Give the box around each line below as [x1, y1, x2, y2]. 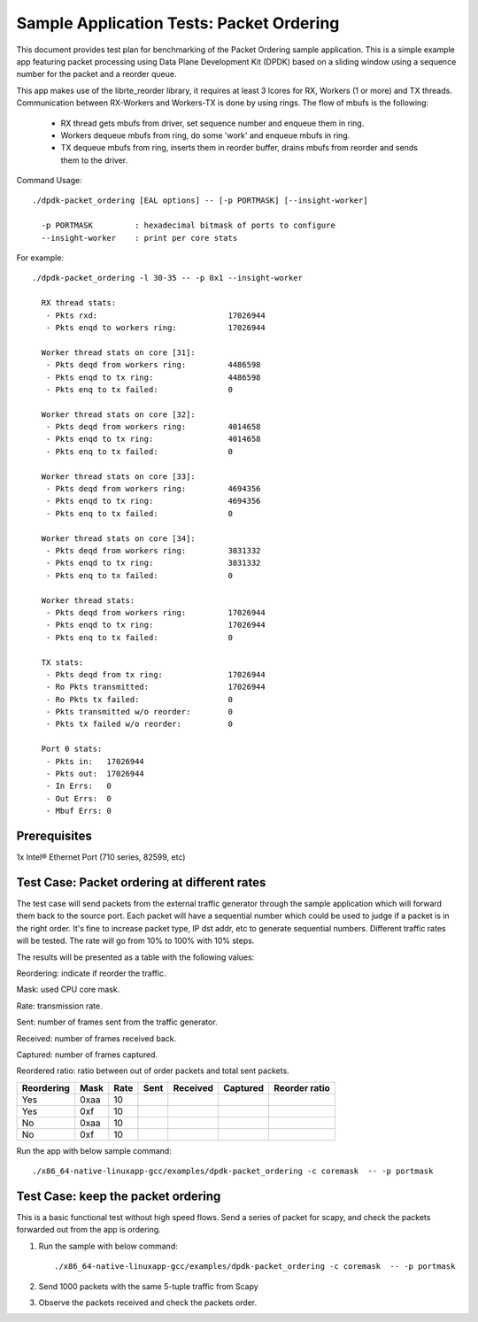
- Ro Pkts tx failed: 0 [45, 694, 234, 704]
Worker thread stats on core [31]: [41, 347, 197, 358]
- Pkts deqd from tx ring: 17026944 [45, 669, 266, 679]
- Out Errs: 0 [45, 793, 112, 803]
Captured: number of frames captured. [16, 1049, 158, 1060]
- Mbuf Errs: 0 [45, 806, 112, 816]
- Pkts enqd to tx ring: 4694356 [45, 496, 261, 506]
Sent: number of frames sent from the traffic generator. [16, 1017, 218, 1027]
